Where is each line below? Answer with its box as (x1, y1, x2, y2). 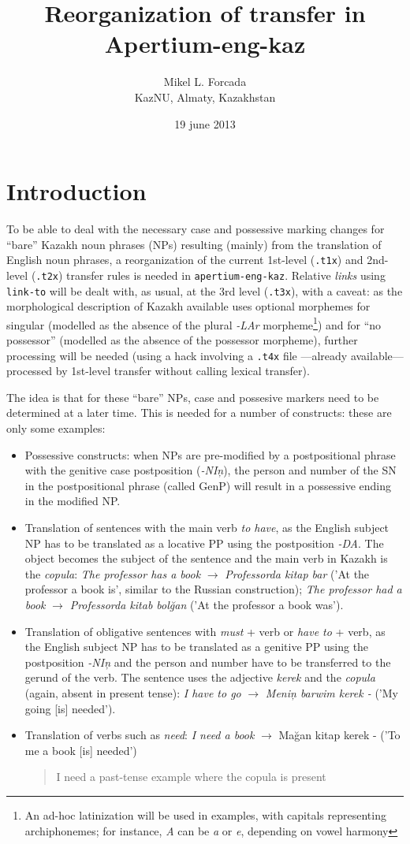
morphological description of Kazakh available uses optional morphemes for (6, 298, 371, 314)
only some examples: (6, 420, 106, 437)
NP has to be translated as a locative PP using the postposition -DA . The (24, 534, 384, 551)
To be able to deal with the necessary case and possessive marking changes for (6, 221, 385, 237)
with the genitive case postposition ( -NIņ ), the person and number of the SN (24, 462, 397, 478)
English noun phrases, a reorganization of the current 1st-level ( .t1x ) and (6, 251, 363, 268)
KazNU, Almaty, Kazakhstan (134, 88, 276, 105)
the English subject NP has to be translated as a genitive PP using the (24, 638, 369, 655)
